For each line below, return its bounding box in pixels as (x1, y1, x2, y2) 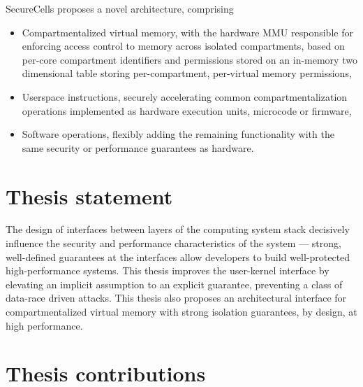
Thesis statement (6, 181, 173, 210)
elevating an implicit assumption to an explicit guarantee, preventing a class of (6, 276, 343, 291)
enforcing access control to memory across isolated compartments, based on (22, 38, 345, 53)
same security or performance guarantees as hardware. (22, 140, 254, 155)
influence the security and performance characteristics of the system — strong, (6, 236, 341, 251)
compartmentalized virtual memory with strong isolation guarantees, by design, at (6, 304, 357, 319)
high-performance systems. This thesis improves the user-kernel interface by (6, 263, 329, 278)
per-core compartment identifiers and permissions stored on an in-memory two (22, 52, 357, 66)
